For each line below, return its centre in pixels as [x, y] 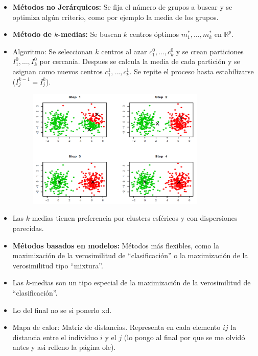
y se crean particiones [210, 51]
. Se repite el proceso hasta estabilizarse [192, 71]
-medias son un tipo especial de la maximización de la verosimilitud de [140, 282]
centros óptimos [154, 34]
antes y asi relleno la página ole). [64, 347]
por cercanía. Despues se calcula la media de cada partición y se [140, 61]
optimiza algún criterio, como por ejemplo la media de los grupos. [115, 17]
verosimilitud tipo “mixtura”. [58, 265]
